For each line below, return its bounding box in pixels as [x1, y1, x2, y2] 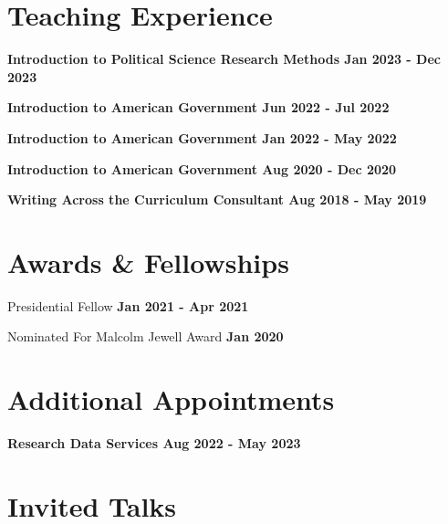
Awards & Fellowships [7, 243, 289, 280]
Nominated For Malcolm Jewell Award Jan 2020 [7, 327, 284, 346]
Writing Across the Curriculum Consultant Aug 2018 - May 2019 [7, 190, 427, 209]
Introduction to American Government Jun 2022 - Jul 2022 [7, 98, 390, 117]
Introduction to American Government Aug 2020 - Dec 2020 [7, 159, 397, 178]
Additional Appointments [7, 381, 335, 418]
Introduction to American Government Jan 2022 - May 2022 [7, 128, 397, 147]
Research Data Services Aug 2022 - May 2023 [7, 434, 301, 453]
